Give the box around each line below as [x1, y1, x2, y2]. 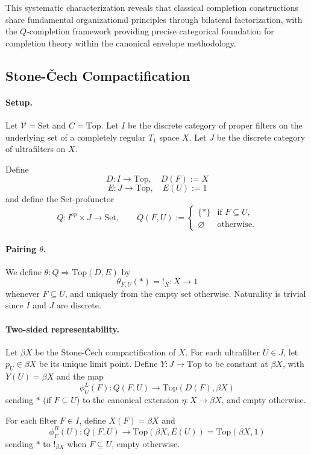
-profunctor [72, 192, 115, 205]
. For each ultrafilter [185, 345, 260, 358]
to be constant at [204, 357, 268, 370]
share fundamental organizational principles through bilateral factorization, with [5, 13, 303, 25]
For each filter [5, 413, 57, 426]
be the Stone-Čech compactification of [35, 345, 176, 358]
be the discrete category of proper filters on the [128, 118, 303, 131]
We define [5, 265, 42, 278]
